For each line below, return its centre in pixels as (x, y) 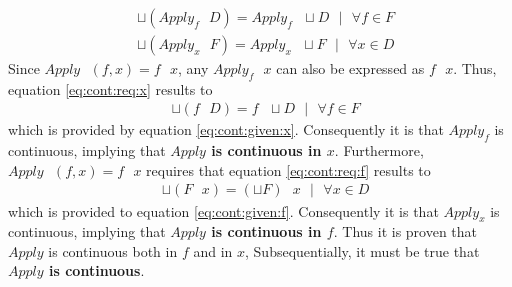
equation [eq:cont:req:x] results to (110, 88)
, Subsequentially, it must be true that (362, 250)
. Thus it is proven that (405, 231)
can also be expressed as (350, 68)
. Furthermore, (379, 150)
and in (213, 250)
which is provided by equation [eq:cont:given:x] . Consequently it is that (226, 129)
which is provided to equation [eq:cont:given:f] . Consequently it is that (223, 210)
